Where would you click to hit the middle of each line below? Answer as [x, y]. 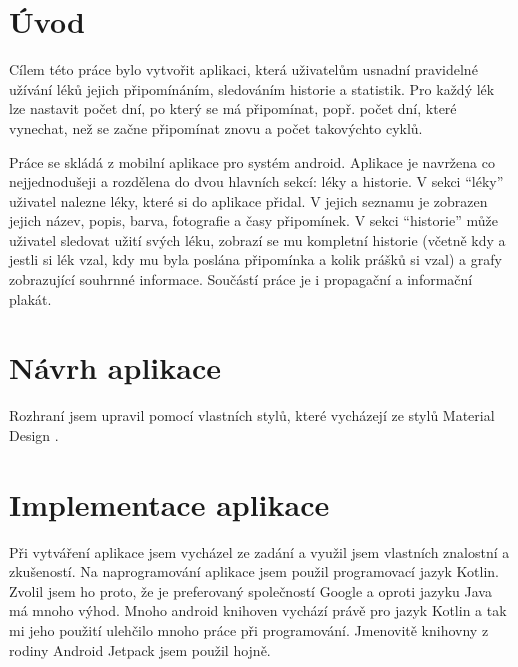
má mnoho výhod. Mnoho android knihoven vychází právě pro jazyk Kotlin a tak [258, 610]
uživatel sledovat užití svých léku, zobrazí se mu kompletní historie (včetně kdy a [257, 239]
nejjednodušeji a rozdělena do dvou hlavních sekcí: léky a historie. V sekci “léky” [256, 181]
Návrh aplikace [115, 367]
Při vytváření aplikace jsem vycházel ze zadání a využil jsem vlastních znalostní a [259, 551]
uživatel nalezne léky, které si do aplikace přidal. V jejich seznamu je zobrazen [248, 200]
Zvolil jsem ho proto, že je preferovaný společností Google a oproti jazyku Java [250, 590]
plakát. [30, 298]
